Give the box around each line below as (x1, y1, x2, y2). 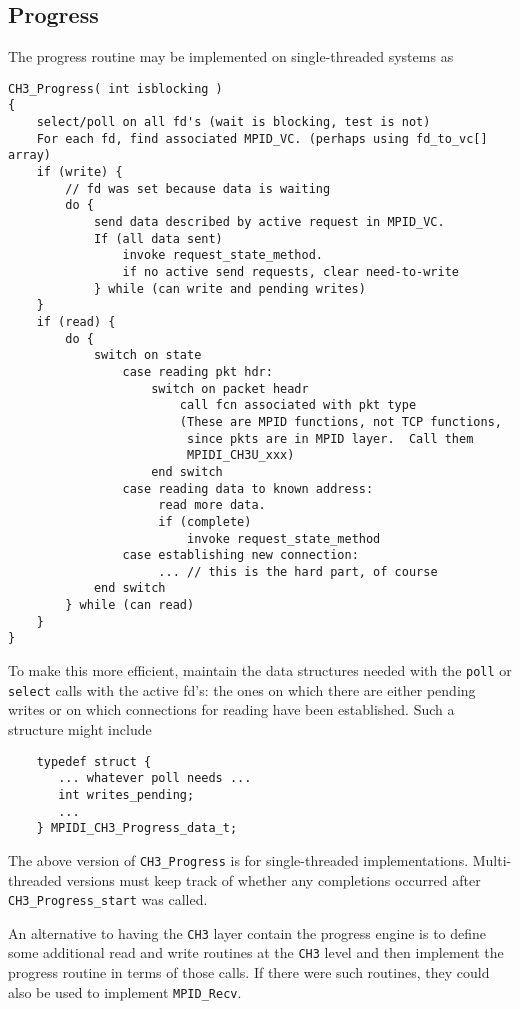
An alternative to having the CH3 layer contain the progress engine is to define (8, 922, 487, 943)
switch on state (93, 348, 202, 363)
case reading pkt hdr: (122, 364, 273, 379)
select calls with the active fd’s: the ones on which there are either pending (8, 679, 476, 700)
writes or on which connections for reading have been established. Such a (8, 699, 455, 720)
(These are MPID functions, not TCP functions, (179, 414, 502, 429)
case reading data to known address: (122, 481, 374, 496)
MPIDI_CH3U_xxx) (186, 448, 295, 463)
